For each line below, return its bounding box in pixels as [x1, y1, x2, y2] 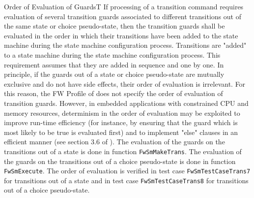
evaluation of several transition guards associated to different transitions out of [4, 11, 241, 21]
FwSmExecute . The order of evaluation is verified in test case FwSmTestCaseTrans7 [4, 165, 251, 176]
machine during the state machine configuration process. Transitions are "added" [4, 40, 247, 50]
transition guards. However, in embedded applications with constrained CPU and [4, 98, 249, 108]
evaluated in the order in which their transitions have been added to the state [4, 30, 238, 40]
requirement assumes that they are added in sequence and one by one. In [4, 59, 224, 69]
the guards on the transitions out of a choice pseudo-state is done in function [4, 156, 236, 166]
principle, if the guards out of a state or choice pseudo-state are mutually [4, 69, 225, 79]
